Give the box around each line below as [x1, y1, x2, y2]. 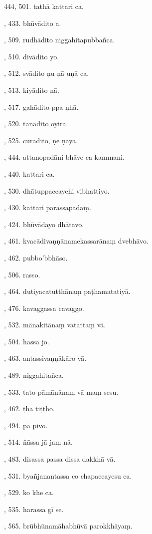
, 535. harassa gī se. [4, 504, 64, 514]
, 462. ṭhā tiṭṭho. [4, 403, 55, 414]
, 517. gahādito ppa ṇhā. [4, 101, 79, 112]
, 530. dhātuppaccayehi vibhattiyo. [4, 185, 110, 196]
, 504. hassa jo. [4, 336, 49, 346]
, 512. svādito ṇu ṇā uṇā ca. [4, 68, 89, 78]
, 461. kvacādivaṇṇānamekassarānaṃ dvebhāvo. [4, 236, 149, 246]
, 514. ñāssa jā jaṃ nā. [4, 437, 73, 447]
